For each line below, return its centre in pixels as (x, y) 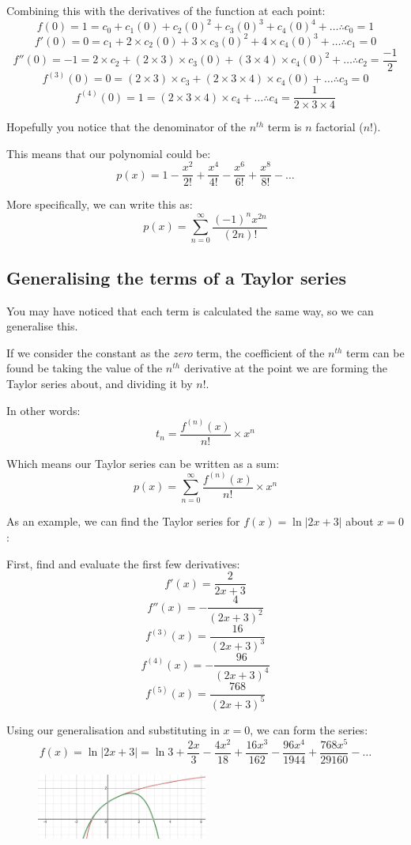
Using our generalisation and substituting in (113, 729)
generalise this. (42, 326)
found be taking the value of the (85, 368)
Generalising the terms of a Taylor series (176, 277)
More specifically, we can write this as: (100, 204)
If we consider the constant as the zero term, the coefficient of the (166, 352)
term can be (375, 352)
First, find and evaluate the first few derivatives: (123, 563)
